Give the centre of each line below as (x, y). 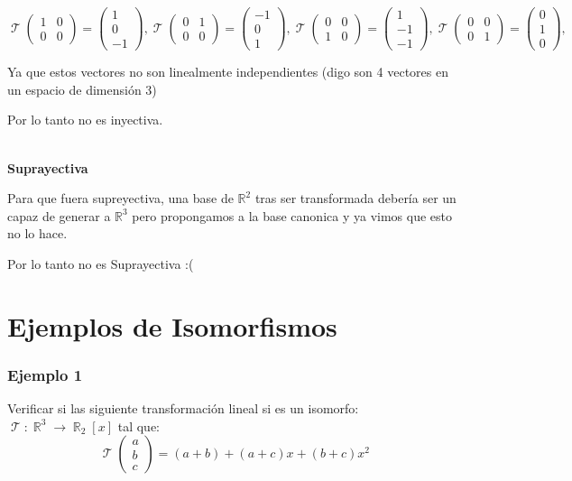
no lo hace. (37, 233)
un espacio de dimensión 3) (82, 89)
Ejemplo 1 (45, 374)
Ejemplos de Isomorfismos (172, 325)
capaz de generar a (59, 215)
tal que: (138, 425)
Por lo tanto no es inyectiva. (85, 120)
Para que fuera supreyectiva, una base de (120, 198)
